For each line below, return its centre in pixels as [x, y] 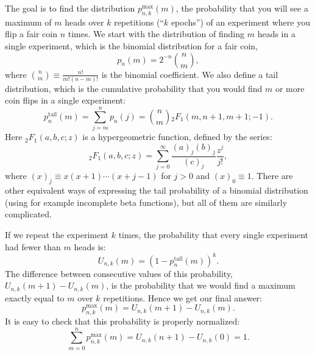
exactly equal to [35, 297]
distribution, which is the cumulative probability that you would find [134, 88]
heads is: [90, 246]
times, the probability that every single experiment [214, 234]
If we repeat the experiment [57, 234]
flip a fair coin [31, 34]
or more [290, 88]
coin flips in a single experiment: [65, 100]
